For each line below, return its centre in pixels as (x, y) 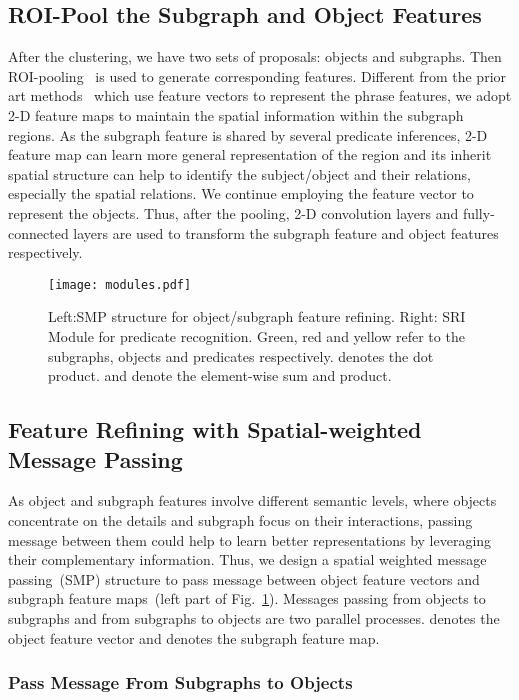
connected (38, 232)
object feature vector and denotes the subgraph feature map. (194, 637)
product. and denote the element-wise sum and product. (220, 375)
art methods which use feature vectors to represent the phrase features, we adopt (260, 95)
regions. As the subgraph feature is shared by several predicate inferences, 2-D (248, 134)
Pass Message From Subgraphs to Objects (180, 682)
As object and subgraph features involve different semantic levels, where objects (252, 500)
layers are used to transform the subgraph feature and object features (286, 232)
